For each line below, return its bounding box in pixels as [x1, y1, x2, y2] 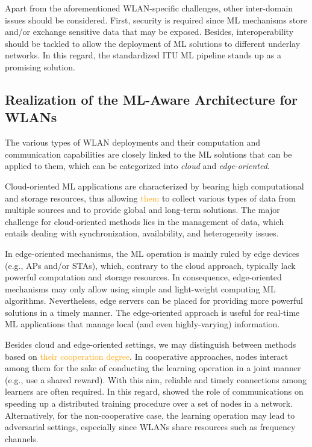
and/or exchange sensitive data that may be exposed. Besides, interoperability [5, 25, 294, 38]
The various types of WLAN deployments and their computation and [5, 136, 261, 149]
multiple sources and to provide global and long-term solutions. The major [5, 203, 280, 216]
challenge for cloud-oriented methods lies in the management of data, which [5, 215, 284, 227]
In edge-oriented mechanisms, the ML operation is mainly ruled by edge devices [5, 247, 299, 259]
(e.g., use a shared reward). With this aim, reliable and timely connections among [5, 373, 307, 386]
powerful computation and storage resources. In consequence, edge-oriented [5, 271, 282, 283]
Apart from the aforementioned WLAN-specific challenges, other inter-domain [5, 2, 293, 14]
